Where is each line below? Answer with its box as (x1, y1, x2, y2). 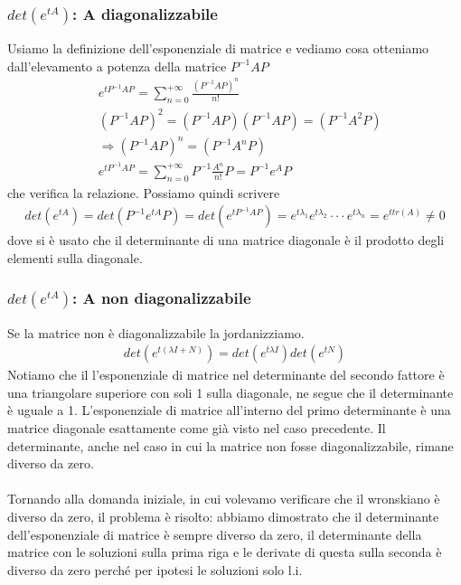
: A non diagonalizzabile (71, 287, 251, 309)
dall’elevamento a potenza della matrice (7, 56, 227, 75)
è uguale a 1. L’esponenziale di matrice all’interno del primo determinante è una (7, 401, 451, 420)
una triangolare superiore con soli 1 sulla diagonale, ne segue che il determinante (7, 382, 454, 401)
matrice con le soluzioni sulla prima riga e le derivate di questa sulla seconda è (7, 543, 442, 561)
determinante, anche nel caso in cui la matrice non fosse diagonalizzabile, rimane (7, 436, 454, 455)
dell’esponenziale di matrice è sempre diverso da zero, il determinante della (7, 524, 422, 543)
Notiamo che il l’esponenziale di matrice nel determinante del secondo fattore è (7, 365, 445, 384)
